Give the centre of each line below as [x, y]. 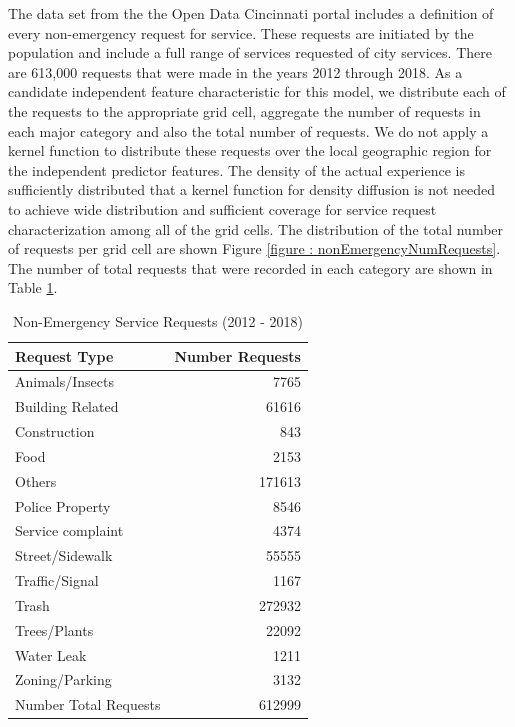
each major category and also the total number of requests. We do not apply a [248, 130]
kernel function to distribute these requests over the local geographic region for [250, 150]
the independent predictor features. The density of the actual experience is [236, 169]
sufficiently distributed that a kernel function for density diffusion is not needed [252, 189]
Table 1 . [33, 287]
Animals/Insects [64, 381]
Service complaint [69, 530]
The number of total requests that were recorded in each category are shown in [250, 267]
